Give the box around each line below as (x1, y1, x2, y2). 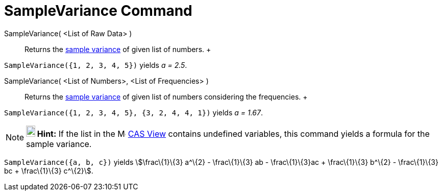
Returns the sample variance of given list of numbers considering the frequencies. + (24, 92, 308, 101)
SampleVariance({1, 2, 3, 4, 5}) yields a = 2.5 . (4, 60, 187, 69)
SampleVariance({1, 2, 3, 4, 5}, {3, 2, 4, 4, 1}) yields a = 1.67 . (4, 108, 263, 117)
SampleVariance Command (4, 2, 192, 19)
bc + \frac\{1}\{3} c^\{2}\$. (4, 166, 93, 175)
